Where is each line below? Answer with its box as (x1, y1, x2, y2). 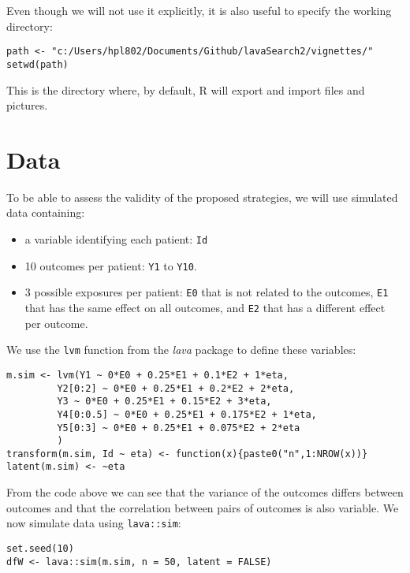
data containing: (6, 204, 85, 221)
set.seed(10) (6, 542, 74, 554)
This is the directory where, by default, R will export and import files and (6, 81, 365, 98)
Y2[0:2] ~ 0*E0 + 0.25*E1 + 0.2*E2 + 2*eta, (57, 382, 295, 394)
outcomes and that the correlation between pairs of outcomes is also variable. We (6, 499, 399, 515)
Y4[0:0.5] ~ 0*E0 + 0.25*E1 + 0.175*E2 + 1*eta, (57, 408, 317, 420)
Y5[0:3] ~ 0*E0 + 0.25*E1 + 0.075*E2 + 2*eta (57, 422, 300, 433)
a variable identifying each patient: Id (24, 231, 208, 247)
